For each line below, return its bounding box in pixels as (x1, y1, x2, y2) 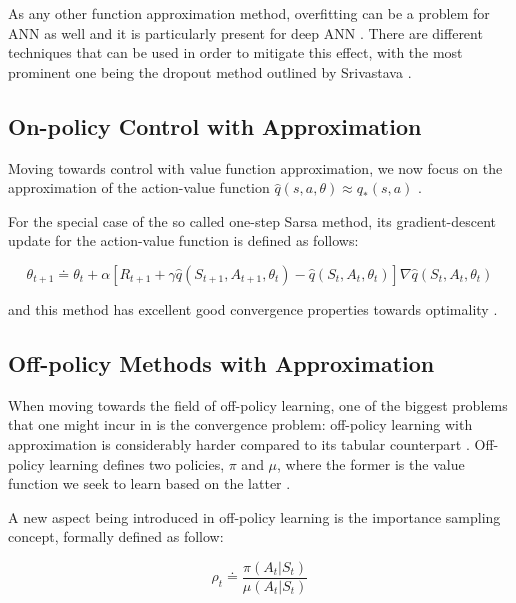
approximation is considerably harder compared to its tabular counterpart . (8, 433, 470, 454)
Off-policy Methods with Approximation (8, 347, 435, 378)
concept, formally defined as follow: (8, 526, 224, 547)
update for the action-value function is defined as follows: (8, 230, 359, 251)
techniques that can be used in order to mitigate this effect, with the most (8, 42, 463, 63)
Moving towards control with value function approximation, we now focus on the (8, 157, 503, 178)
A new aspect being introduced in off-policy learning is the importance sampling (8, 506, 501, 527)
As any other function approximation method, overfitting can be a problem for (8, 3, 490, 23)
